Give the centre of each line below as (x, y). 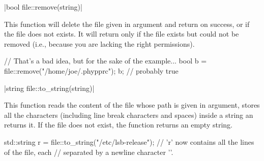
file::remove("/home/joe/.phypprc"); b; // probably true (91, 70)
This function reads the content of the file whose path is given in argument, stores (132, 105)
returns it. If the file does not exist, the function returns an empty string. (118, 125)
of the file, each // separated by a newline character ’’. (89, 152)
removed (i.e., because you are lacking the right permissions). (99, 43)
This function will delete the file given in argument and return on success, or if (127, 24)
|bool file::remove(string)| (43, 7)
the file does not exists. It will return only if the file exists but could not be (122, 34)
